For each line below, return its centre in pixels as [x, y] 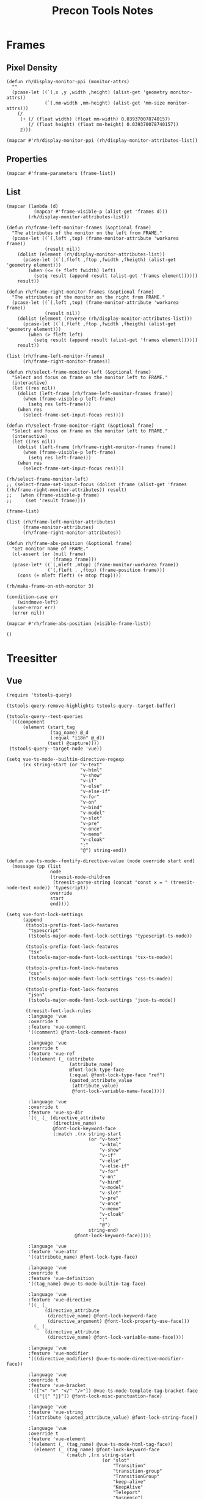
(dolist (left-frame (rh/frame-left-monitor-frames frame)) [95, 393]
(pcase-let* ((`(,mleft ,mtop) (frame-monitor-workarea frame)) [95, 564]
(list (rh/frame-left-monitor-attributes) [61, 522]
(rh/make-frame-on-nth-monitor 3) [50, 586]
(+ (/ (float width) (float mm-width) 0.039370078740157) [95, 119]
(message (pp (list [37, 866]
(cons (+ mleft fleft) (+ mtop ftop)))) [69, 576]
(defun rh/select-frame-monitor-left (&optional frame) [79, 372]
